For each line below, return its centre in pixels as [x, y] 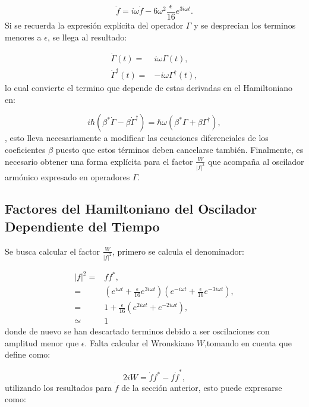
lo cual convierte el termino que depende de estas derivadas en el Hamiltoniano [149, 88]
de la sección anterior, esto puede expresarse [202, 387]
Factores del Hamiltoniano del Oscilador [131, 209]
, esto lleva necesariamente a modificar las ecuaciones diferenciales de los [137, 138]
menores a [23, 37]
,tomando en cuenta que [248, 342]
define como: [28, 354]
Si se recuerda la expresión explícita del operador [94, 25]
